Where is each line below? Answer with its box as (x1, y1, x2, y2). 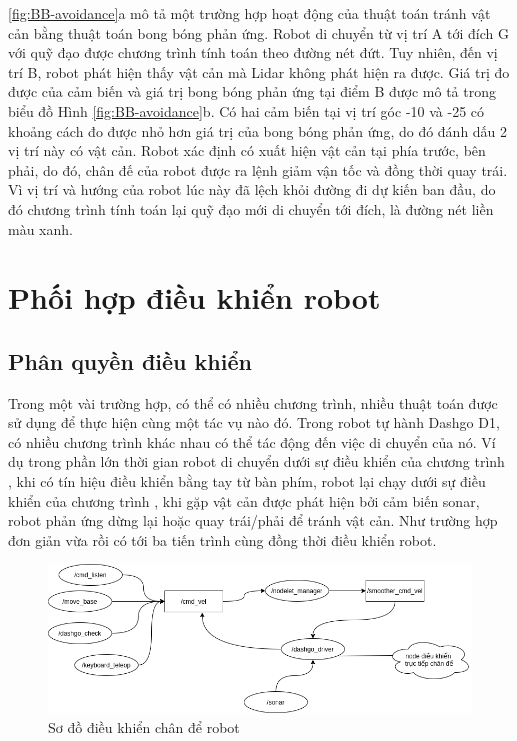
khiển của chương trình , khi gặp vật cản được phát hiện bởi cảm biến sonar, (8, 490, 480, 511)
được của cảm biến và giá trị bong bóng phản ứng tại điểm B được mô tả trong (8, 81, 496, 102)
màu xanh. (8, 218, 73, 239)
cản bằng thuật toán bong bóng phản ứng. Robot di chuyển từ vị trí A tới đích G (8, 22, 509, 43)
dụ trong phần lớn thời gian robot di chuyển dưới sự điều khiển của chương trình (8, 451, 505, 472)
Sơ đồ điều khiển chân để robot (48, 716, 240, 737)
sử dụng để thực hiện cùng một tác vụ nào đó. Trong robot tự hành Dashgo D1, (8, 412, 500, 433)
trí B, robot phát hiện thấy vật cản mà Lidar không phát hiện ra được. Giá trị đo (8, 61, 510, 82)
